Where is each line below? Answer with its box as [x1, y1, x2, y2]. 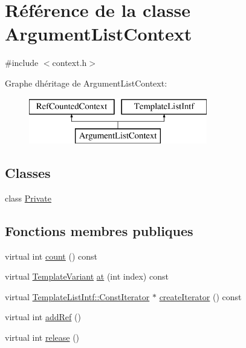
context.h [52, 56, 87, 69]
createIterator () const [159, 290, 242, 303]
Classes [5, 163, 51, 182]
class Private [5, 191, 51, 204]
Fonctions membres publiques [5, 221, 193, 240]
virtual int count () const [5, 249, 97, 262]
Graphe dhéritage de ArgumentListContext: [5, 76, 167, 89]
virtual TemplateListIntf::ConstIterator [5, 290, 150, 303]
